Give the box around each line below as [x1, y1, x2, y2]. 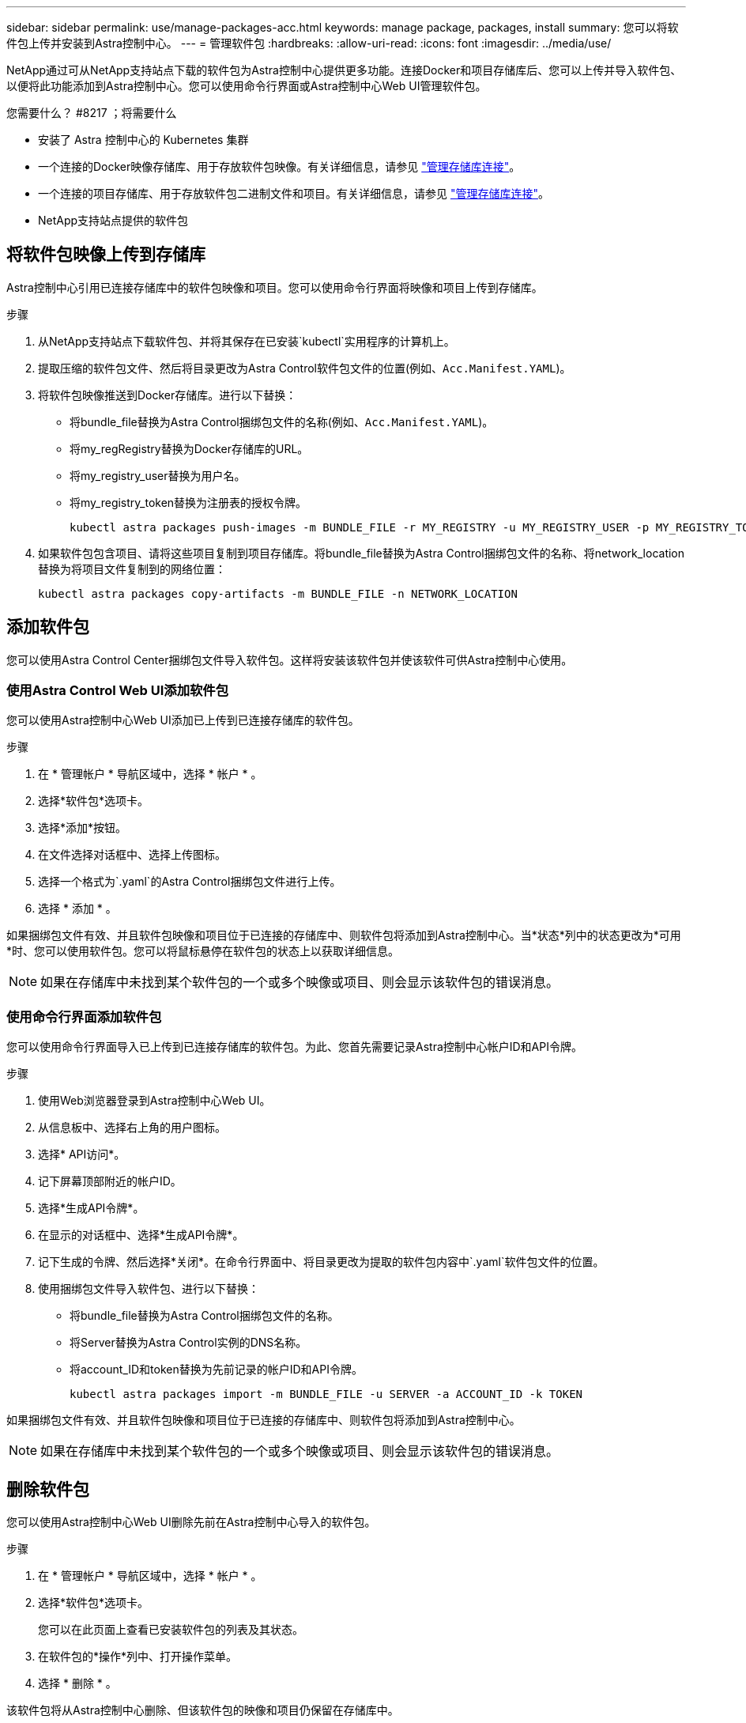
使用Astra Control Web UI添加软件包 [6, 682, 229, 699]
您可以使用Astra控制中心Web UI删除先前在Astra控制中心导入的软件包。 [6, 1515, 376, 1529]
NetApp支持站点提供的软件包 [38, 213, 189, 227]
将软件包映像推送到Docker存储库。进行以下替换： [38, 387, 297, 402]
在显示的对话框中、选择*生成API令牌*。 [38, 1228, 244, 1242]
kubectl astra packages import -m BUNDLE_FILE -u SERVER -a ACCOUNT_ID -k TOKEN [70, 1388, 583, 1401]
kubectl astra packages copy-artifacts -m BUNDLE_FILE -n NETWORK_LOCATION [38, 587, 518, 600]
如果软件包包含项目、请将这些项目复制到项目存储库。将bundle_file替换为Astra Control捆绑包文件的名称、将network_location [38, 546, 685, 560]
